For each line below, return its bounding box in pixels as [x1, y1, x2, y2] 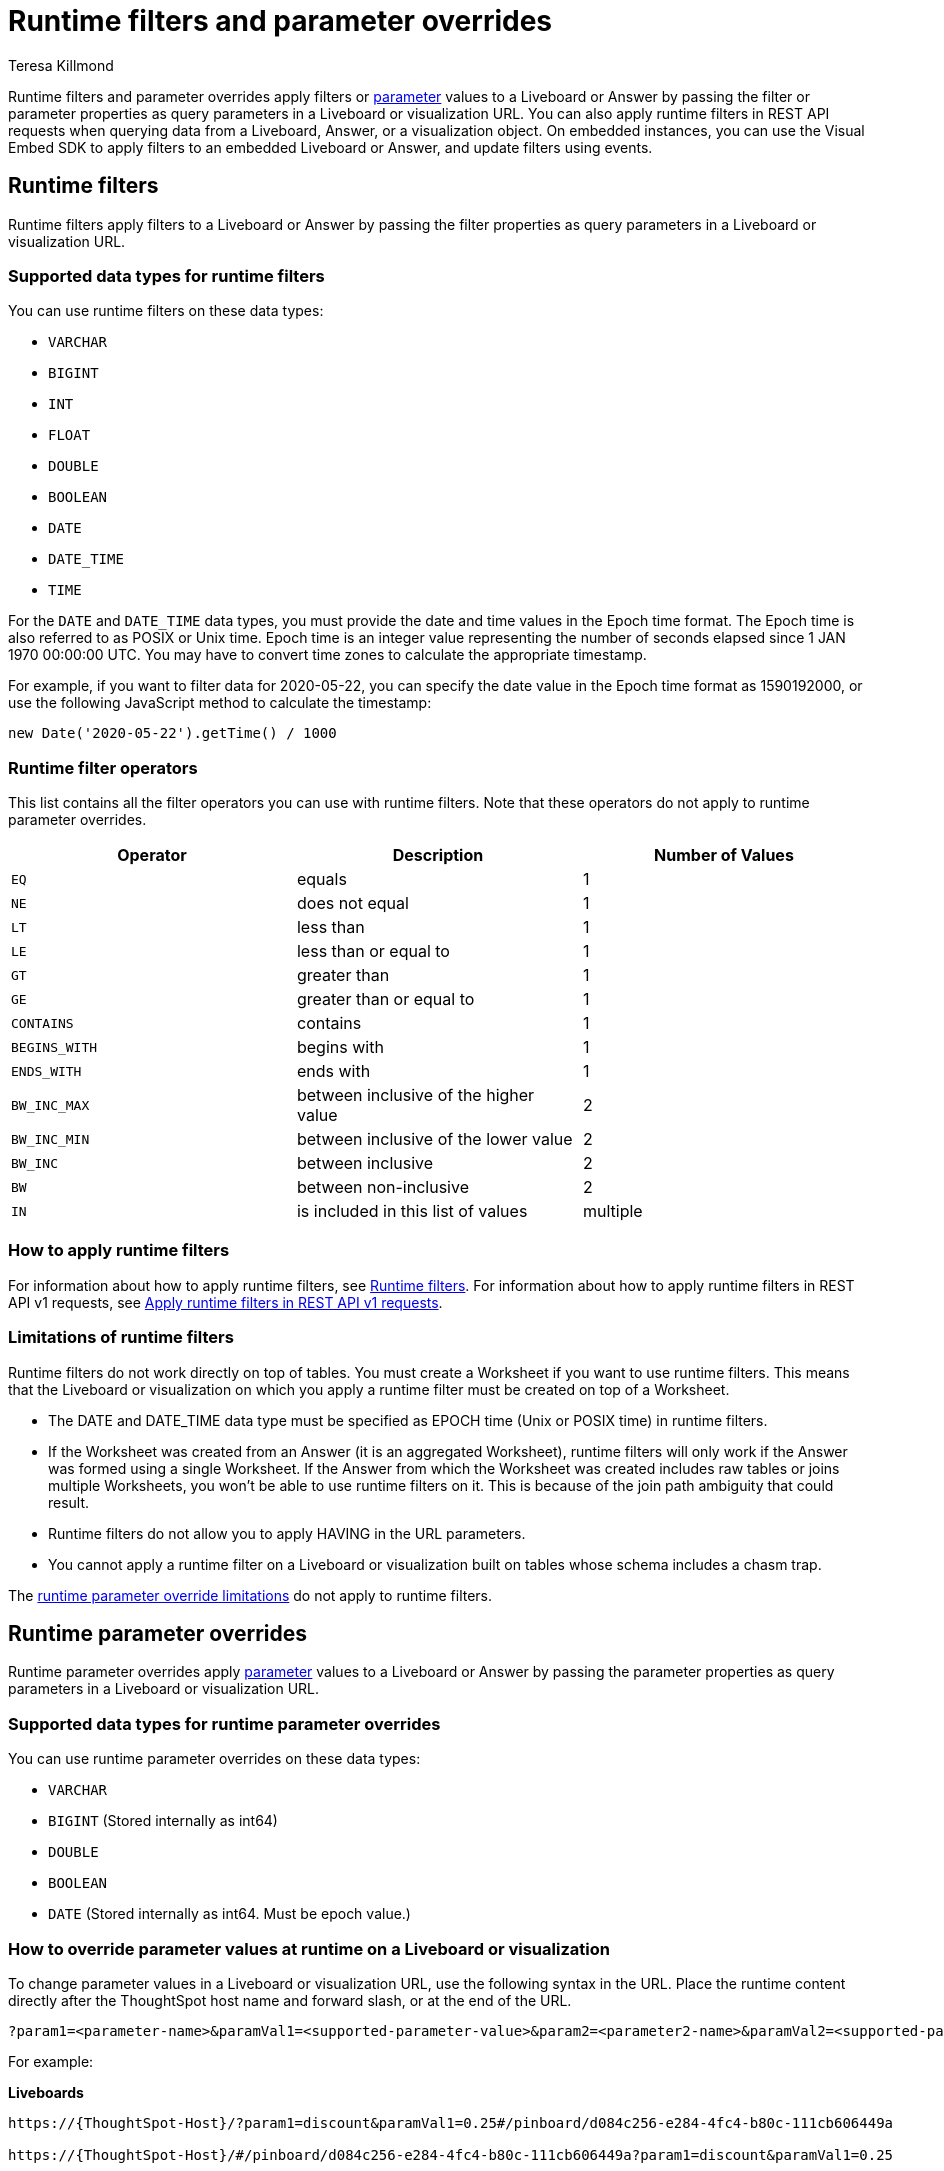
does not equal [296, 893, 409, 914]
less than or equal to [296, 941, 450, 962]
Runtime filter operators [8, 757, 198, 778]
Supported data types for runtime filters [8, 265, 325, 286]
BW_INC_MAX [11, 1097, 90, 1113]
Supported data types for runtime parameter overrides [8, 1713, 441, 1734]
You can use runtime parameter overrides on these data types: [8, 1750, 421, 1768]
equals [296, 869, 347, 890]
